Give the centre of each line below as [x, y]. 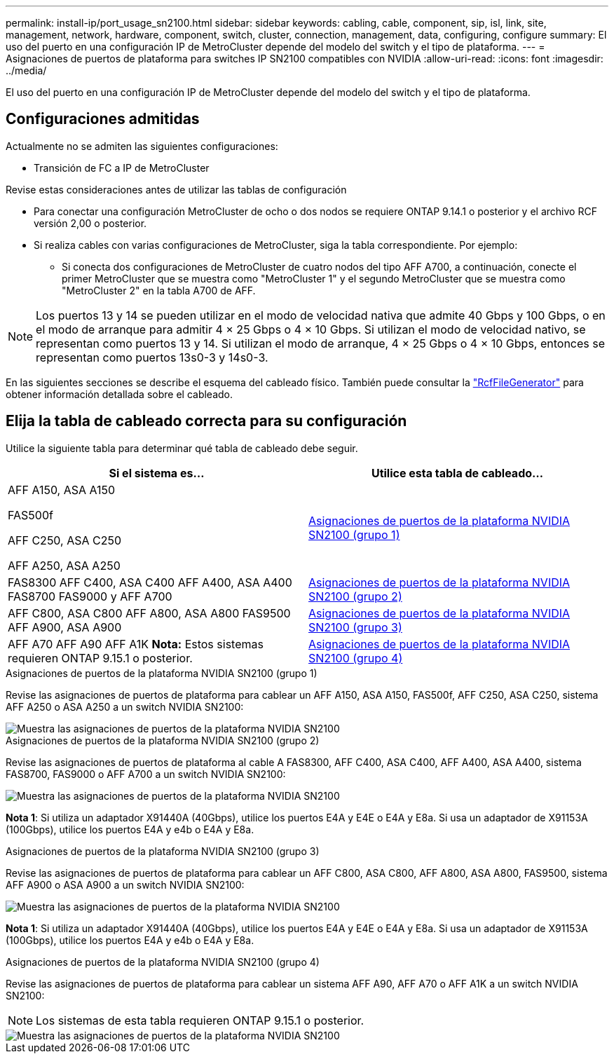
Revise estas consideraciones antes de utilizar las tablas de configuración [176, 189]
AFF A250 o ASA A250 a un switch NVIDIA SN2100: [125, 706]
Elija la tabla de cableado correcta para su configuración [206, 421]
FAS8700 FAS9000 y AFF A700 [90, 596]
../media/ [26, 70]
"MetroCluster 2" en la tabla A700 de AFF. [159, 290]
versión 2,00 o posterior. [90, 223]
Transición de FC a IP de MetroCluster [122, 168]
